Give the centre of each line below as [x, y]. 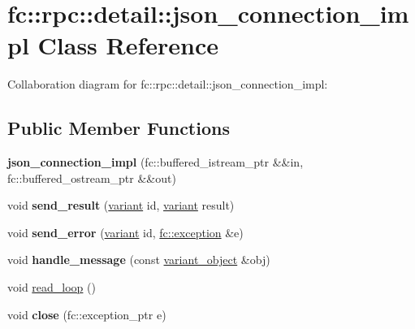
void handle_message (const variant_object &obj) [139, 260]
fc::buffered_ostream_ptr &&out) [92, 177]
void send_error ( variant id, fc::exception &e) [125, 232]
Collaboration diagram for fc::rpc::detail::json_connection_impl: [168, 84]
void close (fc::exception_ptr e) [87, 314]
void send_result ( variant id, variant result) [121, 205]
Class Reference [128, 45]
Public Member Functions [119, 128]
